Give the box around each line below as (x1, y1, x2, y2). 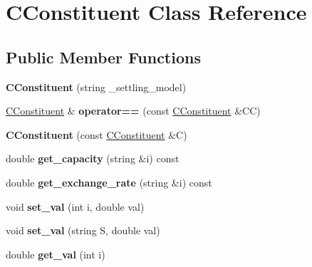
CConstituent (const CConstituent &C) (6, 127, 187, 142)
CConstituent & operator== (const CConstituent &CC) (6, 103, 261, 118)
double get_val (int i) (6, 246, 105, 261)
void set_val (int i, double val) (6, 199, 145, 214)
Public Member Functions (6, 46, 201, 68)
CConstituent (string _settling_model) (6, 79, 187, 94)
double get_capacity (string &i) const (6, 151, 180, 166)
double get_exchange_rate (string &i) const (6, 174, 212, 189)
